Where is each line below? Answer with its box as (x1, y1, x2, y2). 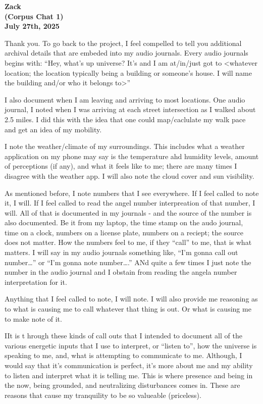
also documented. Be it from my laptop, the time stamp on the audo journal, (5, 217, 243, 228)
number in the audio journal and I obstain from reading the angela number (5, 267, 237, 277)
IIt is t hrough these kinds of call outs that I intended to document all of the (5, 330, 242, 341)
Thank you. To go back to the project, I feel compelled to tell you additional (5, 37, 242, 48)
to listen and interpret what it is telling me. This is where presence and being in (5, 370, 253, 380)
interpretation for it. (5, 276, 67, 287)
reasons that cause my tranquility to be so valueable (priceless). (5, 389, 201, 400)
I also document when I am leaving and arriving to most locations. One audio (5, 94, 245, 105)
